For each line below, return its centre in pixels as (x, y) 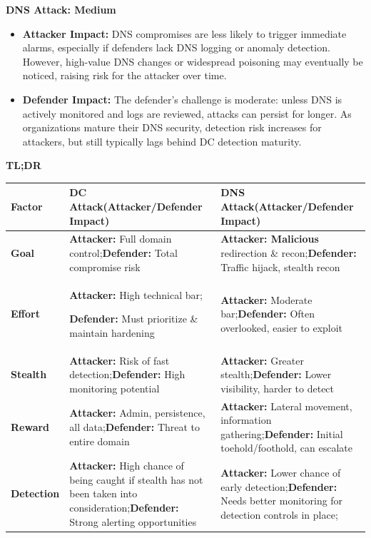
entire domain (100, 441)
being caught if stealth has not (136, 479)
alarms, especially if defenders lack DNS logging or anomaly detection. (176, 47)
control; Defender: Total (123, 253)
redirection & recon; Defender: (289, 253)
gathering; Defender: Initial (282, 433)
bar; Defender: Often (268, 314)
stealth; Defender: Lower (276, 374)
